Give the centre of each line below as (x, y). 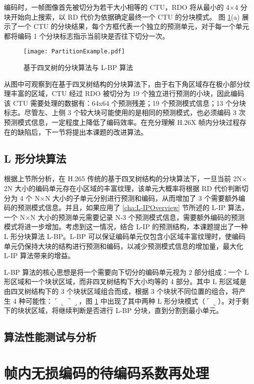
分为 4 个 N (22, 198)
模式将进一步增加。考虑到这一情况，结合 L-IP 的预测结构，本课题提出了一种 (126, 227)
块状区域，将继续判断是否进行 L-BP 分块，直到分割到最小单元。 (120, 310)
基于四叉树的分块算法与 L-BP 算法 (78, 67)
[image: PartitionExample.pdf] (74, 52)
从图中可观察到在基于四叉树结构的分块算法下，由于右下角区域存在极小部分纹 (127, 84)
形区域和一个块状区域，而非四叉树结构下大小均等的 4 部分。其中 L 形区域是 (125, 281)
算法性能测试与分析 (50, 337)
